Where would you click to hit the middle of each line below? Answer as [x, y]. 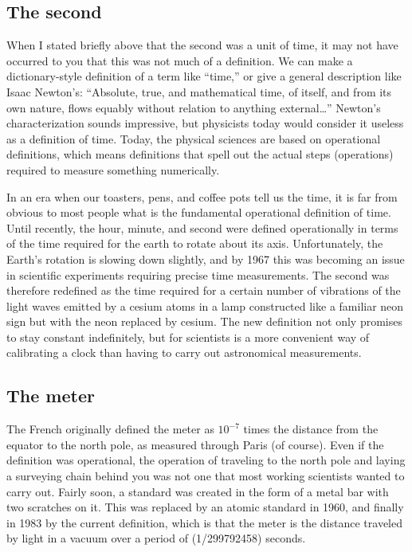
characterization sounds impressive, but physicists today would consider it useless [205, 123]
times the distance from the [311, 429]
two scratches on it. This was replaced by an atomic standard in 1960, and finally [205, 507]
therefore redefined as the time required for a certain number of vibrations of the [204, 290]
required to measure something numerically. [113, 169]
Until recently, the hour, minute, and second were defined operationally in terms [202, 227]
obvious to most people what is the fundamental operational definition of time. [199, 212]
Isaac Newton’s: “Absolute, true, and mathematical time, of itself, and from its [199, 91]
